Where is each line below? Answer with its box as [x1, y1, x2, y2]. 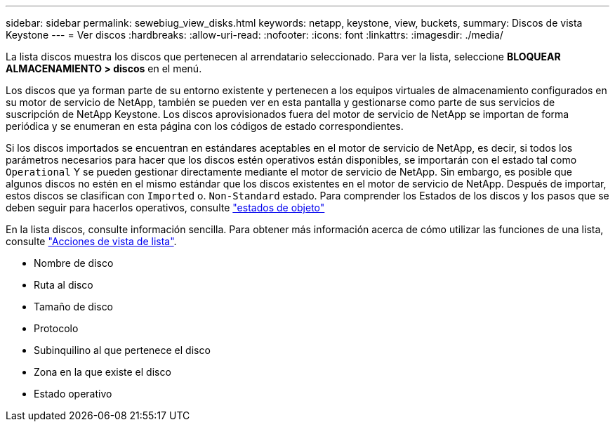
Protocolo [34, 322, 79, 334]
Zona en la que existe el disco [34, 366, 171, 378]
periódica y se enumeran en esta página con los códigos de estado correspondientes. [6, 120, 404, 132]
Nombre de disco [34, 257, 114, 269]
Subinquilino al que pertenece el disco [34, 344, 211, 356]
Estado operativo [34, 388, 112, 400]
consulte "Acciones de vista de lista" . [6, 235, 177, 247]
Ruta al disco [34, 279, 93, 291]
